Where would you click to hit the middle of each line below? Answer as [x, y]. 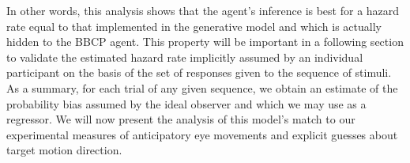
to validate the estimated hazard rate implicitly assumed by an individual [185, 57]
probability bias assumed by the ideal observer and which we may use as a [186, 103]
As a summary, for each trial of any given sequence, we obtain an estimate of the [202, 87]
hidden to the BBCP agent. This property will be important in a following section [205, 42]
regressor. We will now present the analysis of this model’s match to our [181, 119]
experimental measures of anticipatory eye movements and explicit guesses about [202, 134]
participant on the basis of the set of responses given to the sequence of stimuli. [199, 72]
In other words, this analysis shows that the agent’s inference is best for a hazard [203, 10]
